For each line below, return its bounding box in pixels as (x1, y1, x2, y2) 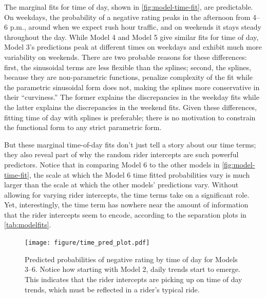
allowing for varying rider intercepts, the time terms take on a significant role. (4, 189, 250, 200)
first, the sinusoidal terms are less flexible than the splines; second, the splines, (4, 61, 251, 72)
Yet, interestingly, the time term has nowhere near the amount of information (4, 199, 249, 210)
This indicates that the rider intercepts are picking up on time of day (25, 273, 242, 284)
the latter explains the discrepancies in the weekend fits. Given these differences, (4, 101, 257, 112)
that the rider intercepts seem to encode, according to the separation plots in (4, 209, 246, 220)
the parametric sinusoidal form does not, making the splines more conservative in (4, 81, 260, 92)
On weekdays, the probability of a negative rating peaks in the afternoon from (4, 11, 251, 22)
